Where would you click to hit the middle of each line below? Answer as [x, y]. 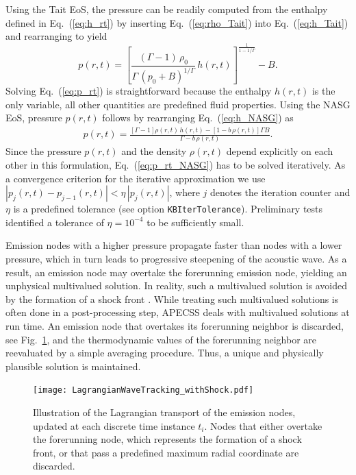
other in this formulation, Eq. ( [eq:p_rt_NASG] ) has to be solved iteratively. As [176, 165]
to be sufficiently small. [195, 222]
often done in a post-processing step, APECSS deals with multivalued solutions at [178, 312]
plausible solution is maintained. [73, 366]
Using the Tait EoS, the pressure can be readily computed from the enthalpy [167, 9]
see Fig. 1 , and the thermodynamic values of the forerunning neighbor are [161, 339]
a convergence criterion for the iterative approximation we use [136, 178]
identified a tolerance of [55, 222]
